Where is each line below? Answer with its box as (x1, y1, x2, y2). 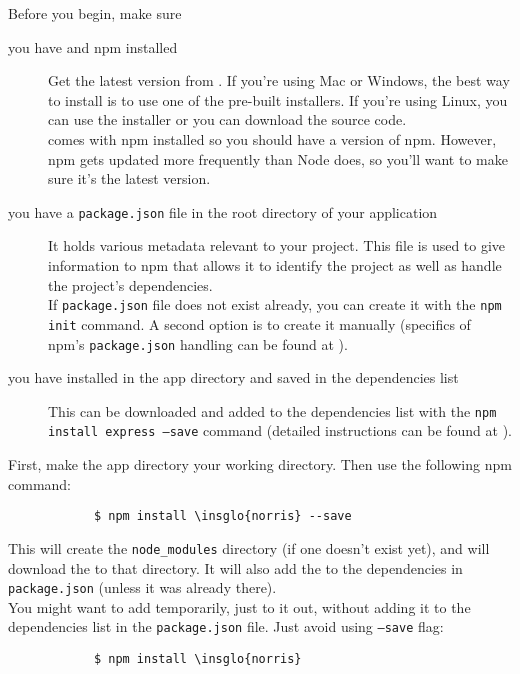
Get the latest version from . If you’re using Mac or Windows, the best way (48, 70, 510, 91)
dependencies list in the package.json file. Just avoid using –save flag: (8, 616, 444, 637)
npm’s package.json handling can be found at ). (48, 333, 348, 354)
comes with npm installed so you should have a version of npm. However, (48, 128, 497, 149)
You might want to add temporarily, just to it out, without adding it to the (8, 596, 471, 617)
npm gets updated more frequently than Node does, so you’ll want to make (48, 148, 508, 169)
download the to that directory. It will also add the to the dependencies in (8, 557, 463, 578)
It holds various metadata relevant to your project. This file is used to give (48, 235, 506, 256)
